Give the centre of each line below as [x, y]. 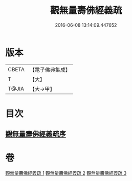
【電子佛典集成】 [50, 70]
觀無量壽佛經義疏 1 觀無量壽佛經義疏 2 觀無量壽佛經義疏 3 [66, 173]
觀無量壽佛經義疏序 [36, 134]
